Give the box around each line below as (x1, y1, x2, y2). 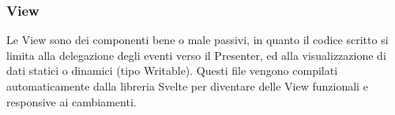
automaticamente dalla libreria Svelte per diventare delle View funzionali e (6, 78, 368, 94)
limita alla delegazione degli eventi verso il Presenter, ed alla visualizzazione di (6, 46, 386, 63)
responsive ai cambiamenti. (6, 93, 137, 109)
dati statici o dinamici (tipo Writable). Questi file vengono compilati (6, 62, 338, 79)
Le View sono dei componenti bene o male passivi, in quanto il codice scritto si (6, 32, 389, 48)
